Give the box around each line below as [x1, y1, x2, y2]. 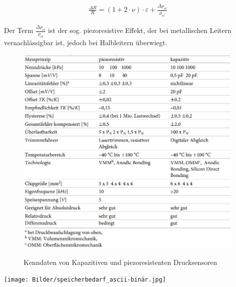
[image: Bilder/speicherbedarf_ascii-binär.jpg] [4, 276, 166, 284]
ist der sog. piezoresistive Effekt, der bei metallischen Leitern [48, 25, 232, 35]
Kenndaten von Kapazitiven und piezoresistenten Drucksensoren [24, 257, 217, 267]
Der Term [4, 25, 33, 35]
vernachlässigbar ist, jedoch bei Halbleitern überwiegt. [4, 37, 168, 48]
